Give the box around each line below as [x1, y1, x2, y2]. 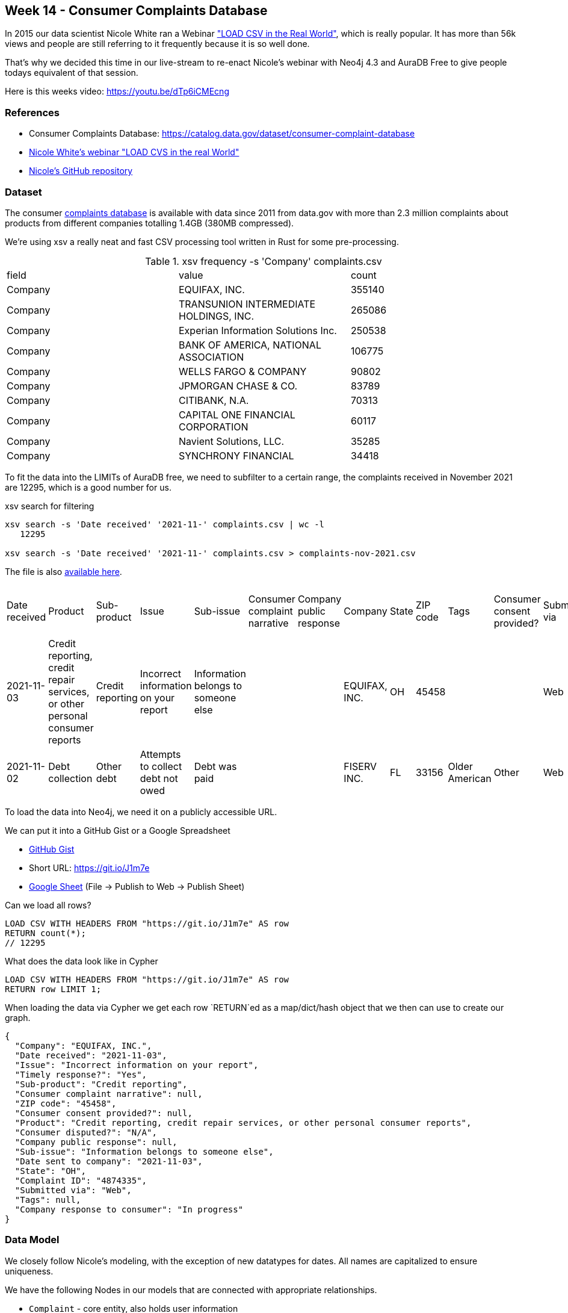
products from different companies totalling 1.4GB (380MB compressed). [5, 217, 294, 228]
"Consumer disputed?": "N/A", [14, 1127, 157, 1137]
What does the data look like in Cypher [5, 955, 158, 966]
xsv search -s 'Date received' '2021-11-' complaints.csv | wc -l [5, 519, 325, 529]
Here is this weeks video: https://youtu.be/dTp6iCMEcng [5, 86, 229, 97]
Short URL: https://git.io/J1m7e [29, 862, 150, 873]
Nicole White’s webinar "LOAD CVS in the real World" [29, 147, 239, 158]
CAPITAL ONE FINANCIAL [178, 408, 295, 421]
